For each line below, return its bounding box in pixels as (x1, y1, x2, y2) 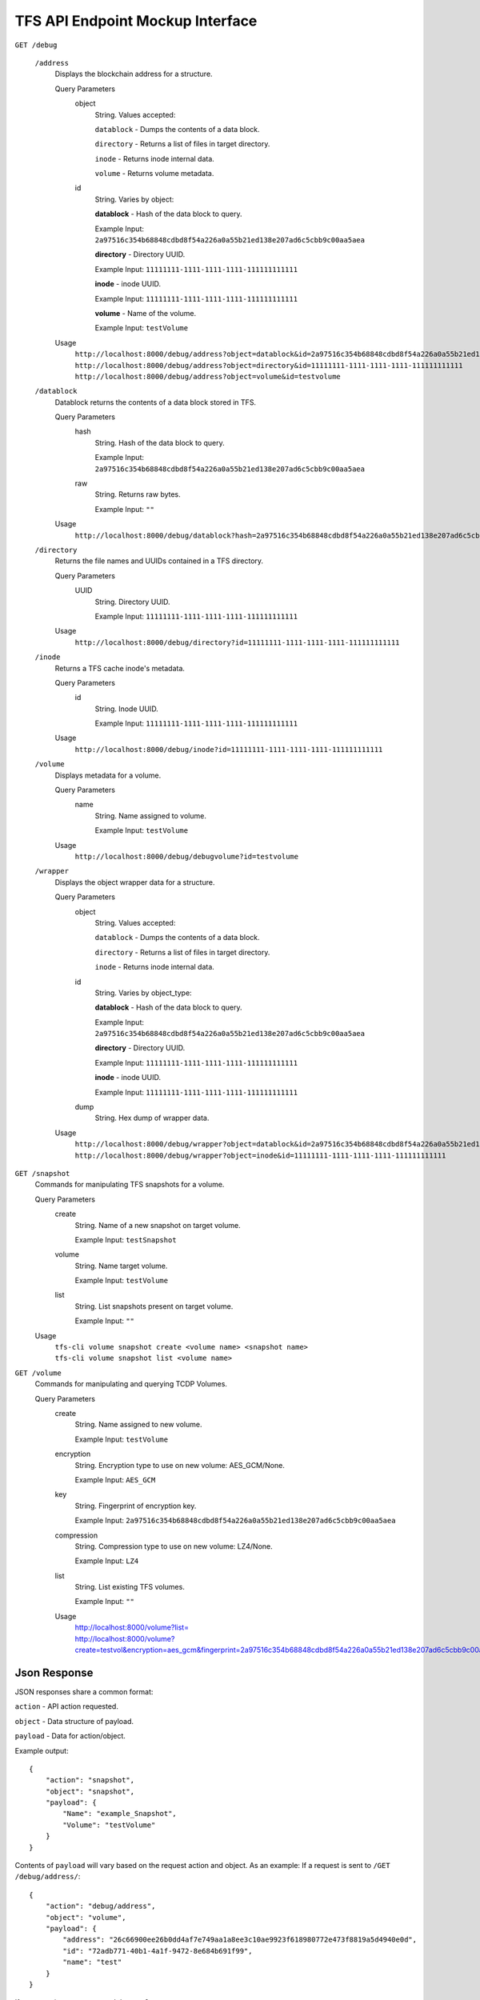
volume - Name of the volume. (94, 308, 197, 318)
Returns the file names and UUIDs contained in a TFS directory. (54, 556, 264, 566)
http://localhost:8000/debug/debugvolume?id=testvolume (74, 852, 299, 861)
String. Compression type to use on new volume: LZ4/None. (74, 1541, 274, 1551)
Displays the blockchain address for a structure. (54, 69, 213, 79)
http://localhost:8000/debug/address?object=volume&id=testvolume (74, 372, 342, 381)
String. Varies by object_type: (94, 988, 192, 998)
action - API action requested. (14, 1702, 119, 1711)
